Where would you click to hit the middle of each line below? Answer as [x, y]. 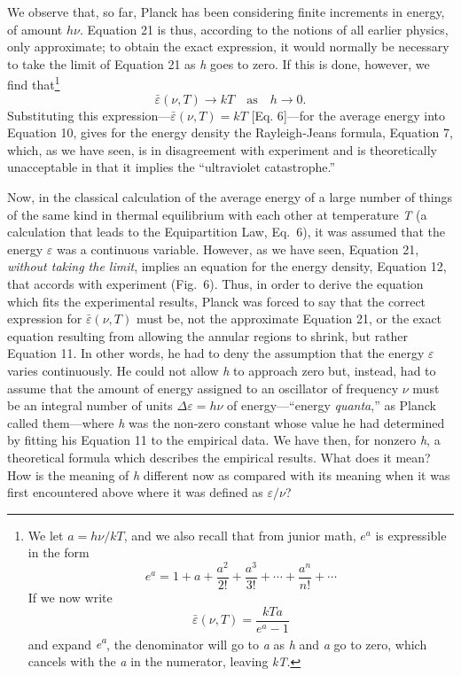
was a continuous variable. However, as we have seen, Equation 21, [238, 249]
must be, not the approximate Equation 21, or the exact [289, 319]
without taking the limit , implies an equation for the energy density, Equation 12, [227, 266]
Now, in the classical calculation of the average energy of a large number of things [230, 197]
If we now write [70, 598]
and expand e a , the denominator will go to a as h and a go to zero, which [227, 642]
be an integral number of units [90, 405]
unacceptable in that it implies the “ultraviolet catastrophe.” [172, 167]
